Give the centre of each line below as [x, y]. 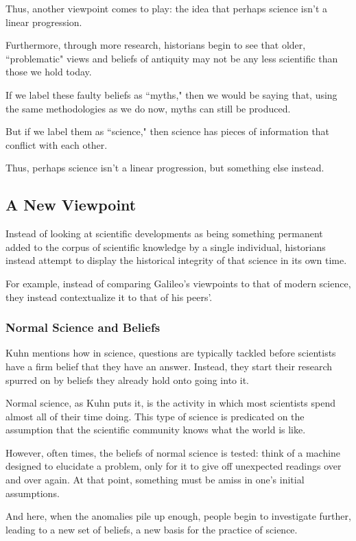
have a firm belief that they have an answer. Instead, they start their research [169, 366]
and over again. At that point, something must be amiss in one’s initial [155, 480]
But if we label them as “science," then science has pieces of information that [168, 131]
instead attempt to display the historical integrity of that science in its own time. [176, 260]
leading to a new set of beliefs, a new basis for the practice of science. [152, 529]
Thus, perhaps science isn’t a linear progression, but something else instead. [165, 168]
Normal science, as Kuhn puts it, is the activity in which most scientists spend [170, 403]
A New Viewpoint [71, 205]
